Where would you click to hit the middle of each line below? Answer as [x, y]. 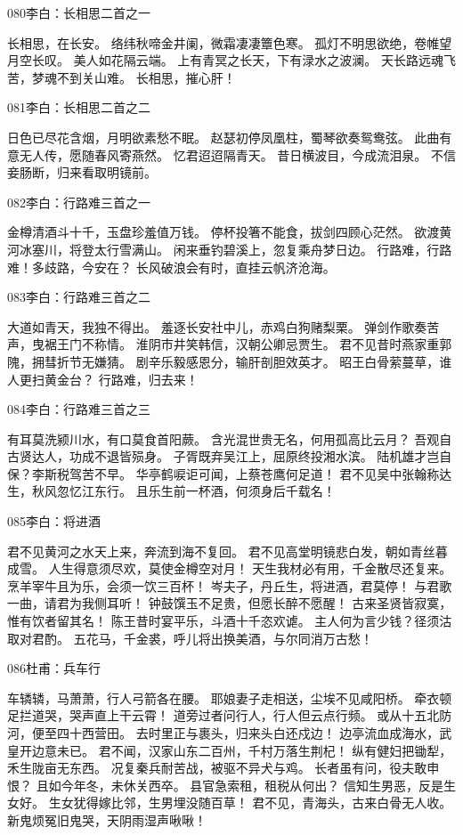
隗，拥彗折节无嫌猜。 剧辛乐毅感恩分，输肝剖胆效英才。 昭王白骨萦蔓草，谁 [230, 361]
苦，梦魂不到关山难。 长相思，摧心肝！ [122, 77]
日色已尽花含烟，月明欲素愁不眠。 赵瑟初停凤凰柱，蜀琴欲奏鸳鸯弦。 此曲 [223, 137]
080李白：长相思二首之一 [79, 12]
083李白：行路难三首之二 [79, 297]
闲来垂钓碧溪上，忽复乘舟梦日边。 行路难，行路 [313, 249]
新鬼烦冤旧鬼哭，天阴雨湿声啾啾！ [107, 819]
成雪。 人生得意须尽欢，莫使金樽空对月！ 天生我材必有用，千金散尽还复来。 [230, 568]
